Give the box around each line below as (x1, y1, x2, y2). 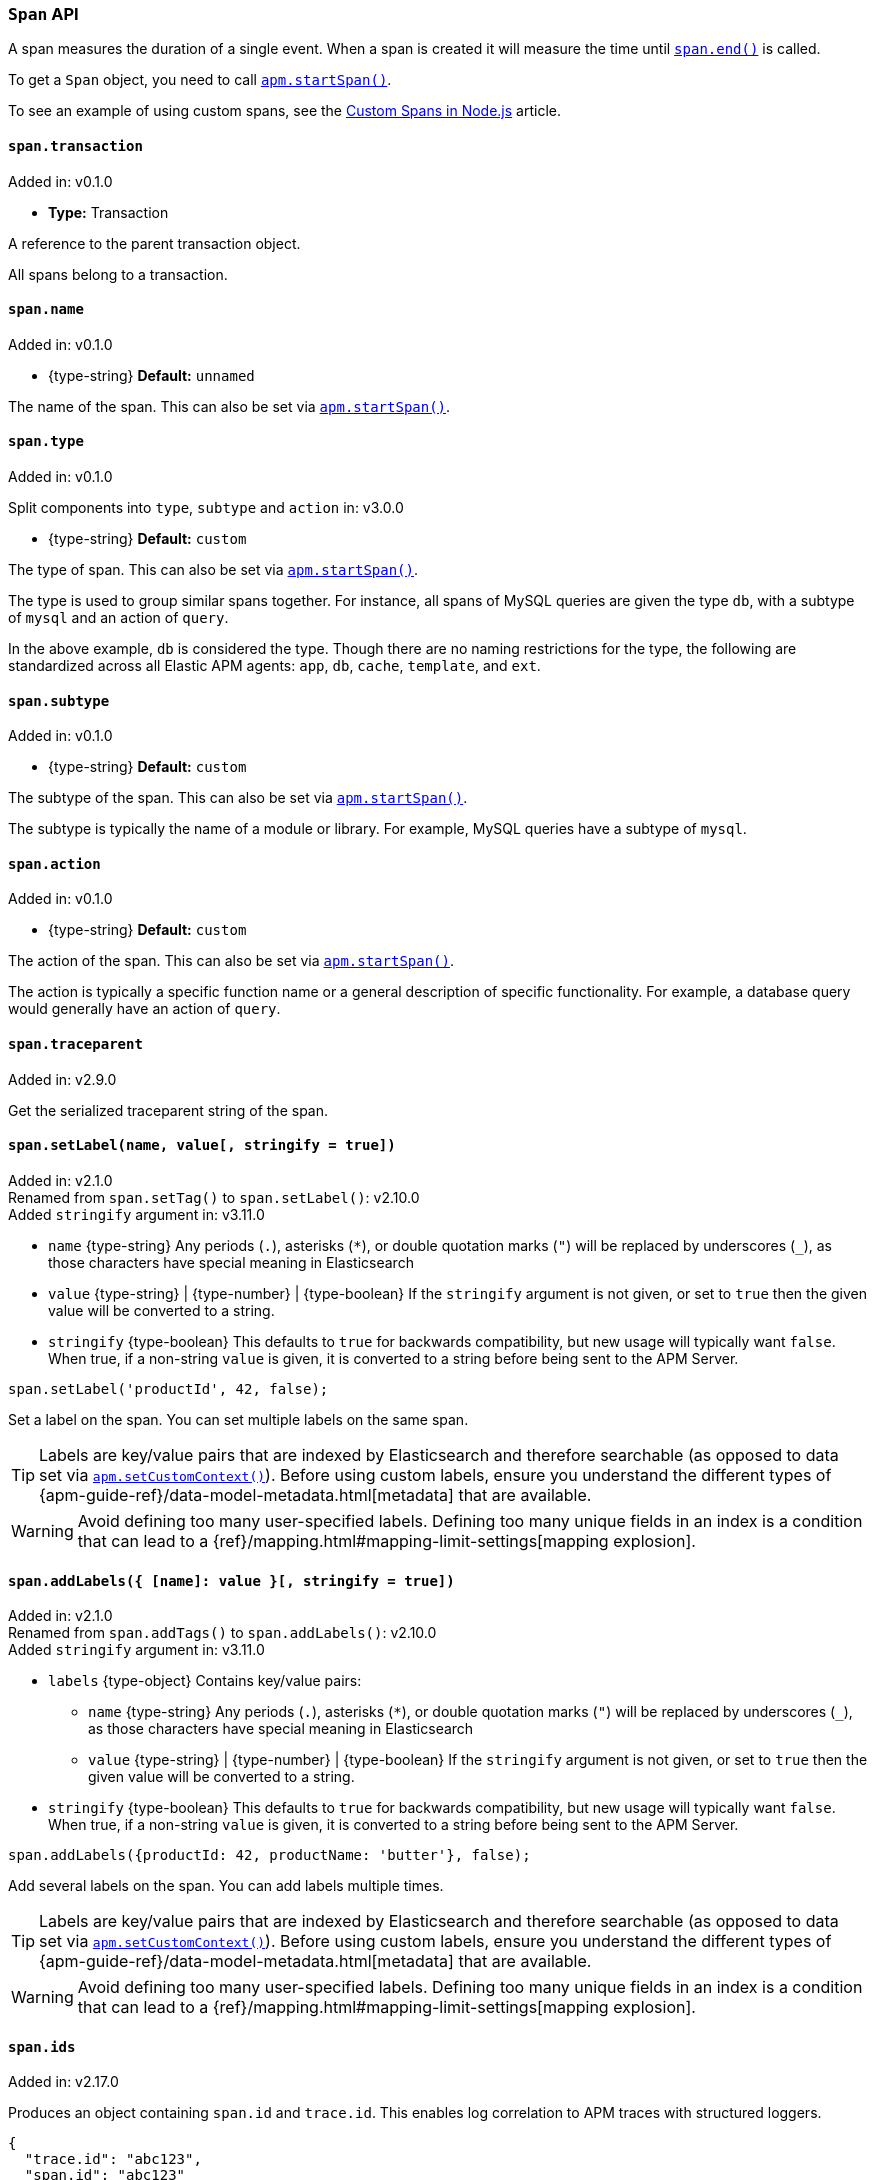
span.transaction (8, 137, 143, 154)
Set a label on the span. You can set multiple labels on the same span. (8, 1410, 469, 1428)
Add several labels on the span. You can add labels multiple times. (8, 1877, 444, 1895)
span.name (8, 301, 84, 318)
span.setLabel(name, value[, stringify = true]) (8, 1137, 396, 1154)
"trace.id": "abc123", (24, 2151, 202, 2168)
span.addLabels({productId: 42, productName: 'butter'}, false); (8, 1847, 531, 1864)
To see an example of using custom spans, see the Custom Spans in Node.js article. (8, 102, 561, 120)
